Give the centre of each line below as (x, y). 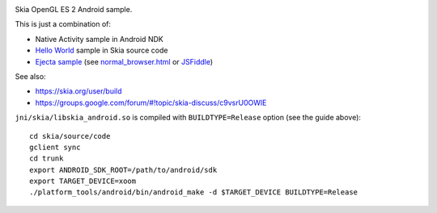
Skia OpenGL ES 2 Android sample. (74, 9)
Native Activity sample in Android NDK (99, 39)
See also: (30, 76)
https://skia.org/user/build (78, 91)
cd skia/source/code (70, 136)
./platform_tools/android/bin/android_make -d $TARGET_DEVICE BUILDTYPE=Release (194, 192)
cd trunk (47, 159)
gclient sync (55, 147)
